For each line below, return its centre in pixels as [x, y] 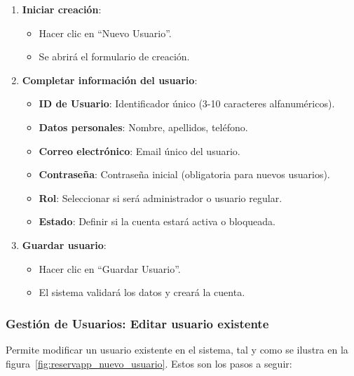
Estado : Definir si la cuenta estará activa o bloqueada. [157, 221]
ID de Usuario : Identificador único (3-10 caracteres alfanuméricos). [187, 103]
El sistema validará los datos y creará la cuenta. [142, 292]
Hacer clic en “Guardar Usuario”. [110, 268]
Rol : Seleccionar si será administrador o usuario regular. [161, 197]
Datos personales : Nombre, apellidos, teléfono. [143, 127]
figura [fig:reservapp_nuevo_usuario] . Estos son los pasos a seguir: [149, 363]
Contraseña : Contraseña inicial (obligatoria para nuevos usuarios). [184, 174]
